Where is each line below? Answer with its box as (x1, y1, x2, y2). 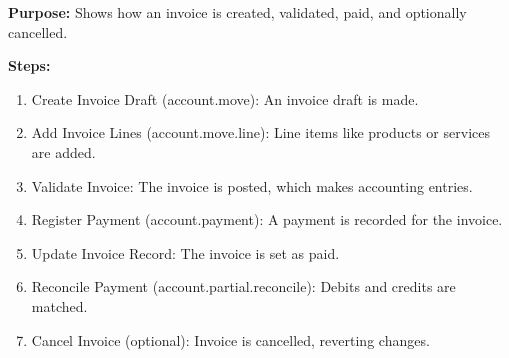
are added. (31, 141, 96, 162)
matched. (31, 295, 88, 316)
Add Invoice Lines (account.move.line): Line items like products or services (31, 122, 490, 143)
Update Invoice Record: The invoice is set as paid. (31, 242, 340, 263)
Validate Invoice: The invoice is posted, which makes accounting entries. (31, 175, 473, 196)
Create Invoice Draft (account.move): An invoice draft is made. (31, 88, 419, 109)
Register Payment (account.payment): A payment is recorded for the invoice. (31, 209, 503, 230)
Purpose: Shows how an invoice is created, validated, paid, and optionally (8, 2, 467, 22)
